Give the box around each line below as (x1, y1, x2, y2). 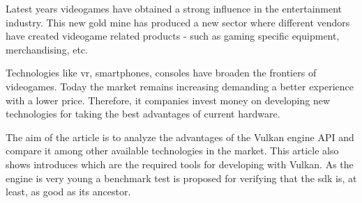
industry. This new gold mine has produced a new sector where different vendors (6, 15, 350, 29)
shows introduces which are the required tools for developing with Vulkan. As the (6, 156, 354, 171)
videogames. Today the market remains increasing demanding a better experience (6, 79, 354, 93)
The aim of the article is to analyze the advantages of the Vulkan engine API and (6, 129, 354, 144)
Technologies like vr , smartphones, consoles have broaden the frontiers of (6, 65, 317, 80)
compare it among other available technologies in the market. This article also (6, 143, 339, 158)
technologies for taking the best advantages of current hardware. (6, 106, 280, 121)
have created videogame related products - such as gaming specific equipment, (6, 29, 340, 43)
